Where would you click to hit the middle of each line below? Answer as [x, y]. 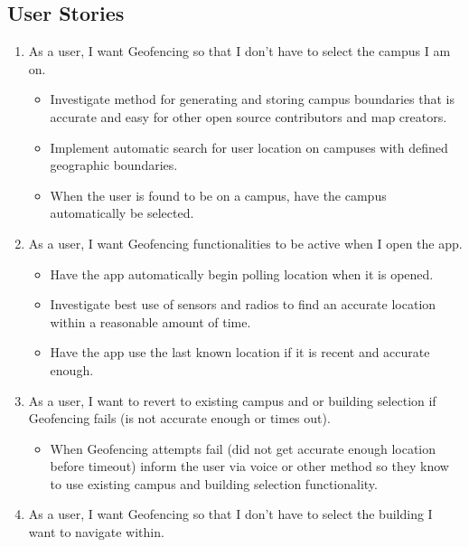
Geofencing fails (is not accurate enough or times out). [179, 418]
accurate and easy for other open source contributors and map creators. [249, 116]
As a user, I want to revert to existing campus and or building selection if [232, 400]
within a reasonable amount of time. [150, 321]
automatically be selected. [122, 213]
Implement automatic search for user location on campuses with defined [249, 147]
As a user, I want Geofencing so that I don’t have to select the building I [230, 514]
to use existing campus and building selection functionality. [214, 483]
